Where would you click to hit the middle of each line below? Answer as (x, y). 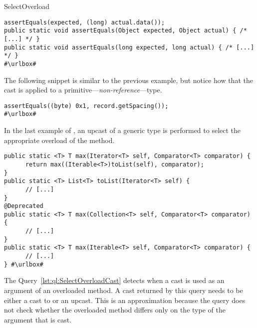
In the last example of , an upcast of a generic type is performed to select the (123, 130)
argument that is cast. (38, 319)
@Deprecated (24, 206)
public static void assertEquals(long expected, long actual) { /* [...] (129, 47)
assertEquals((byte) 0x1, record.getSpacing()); (86, 106)
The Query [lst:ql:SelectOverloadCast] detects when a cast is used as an (114, 280)
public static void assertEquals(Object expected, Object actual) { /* (126, 31)
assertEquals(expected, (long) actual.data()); (85, 22)
